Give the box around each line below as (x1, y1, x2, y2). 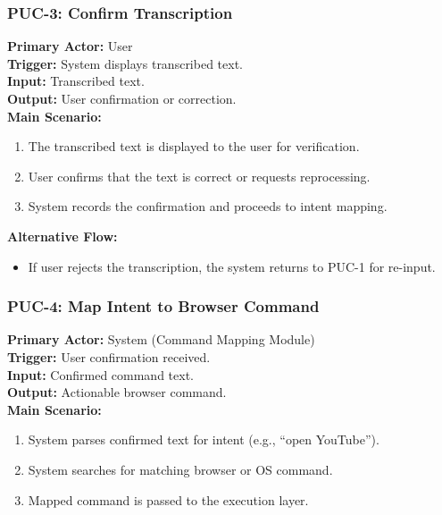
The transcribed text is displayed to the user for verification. (28, 137, 360, 156)
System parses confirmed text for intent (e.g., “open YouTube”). (28, 430, 379, 449)
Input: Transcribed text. (7, 72, 145, 90)
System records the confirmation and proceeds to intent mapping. (28, 197, 388, 215)
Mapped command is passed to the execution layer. (28, 490, 309, 509)
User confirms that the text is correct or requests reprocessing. (28, 166, 371, 185)
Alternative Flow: (7, 226, 118, 245)
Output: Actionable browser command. (7, 383, 227, 401)
